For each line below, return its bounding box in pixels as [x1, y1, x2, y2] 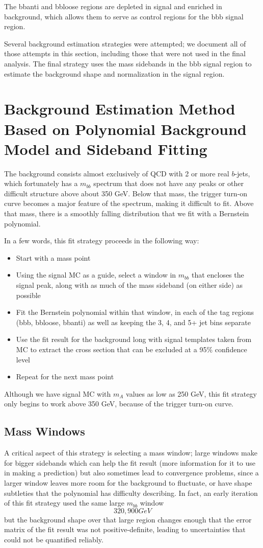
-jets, [234, 168, 250, 178]
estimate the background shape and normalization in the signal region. [4, 68, 225, 79]
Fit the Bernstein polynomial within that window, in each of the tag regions [16, 307, 254, 317]
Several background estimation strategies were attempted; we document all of [4, 38, 246, 49]
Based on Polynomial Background [4, 118, 247, 139]
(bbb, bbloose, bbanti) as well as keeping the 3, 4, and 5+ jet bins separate [16, 316, 251, 327]
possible [16, 289, 41, 300]
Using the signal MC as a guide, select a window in [16, 269, 176, 280]
